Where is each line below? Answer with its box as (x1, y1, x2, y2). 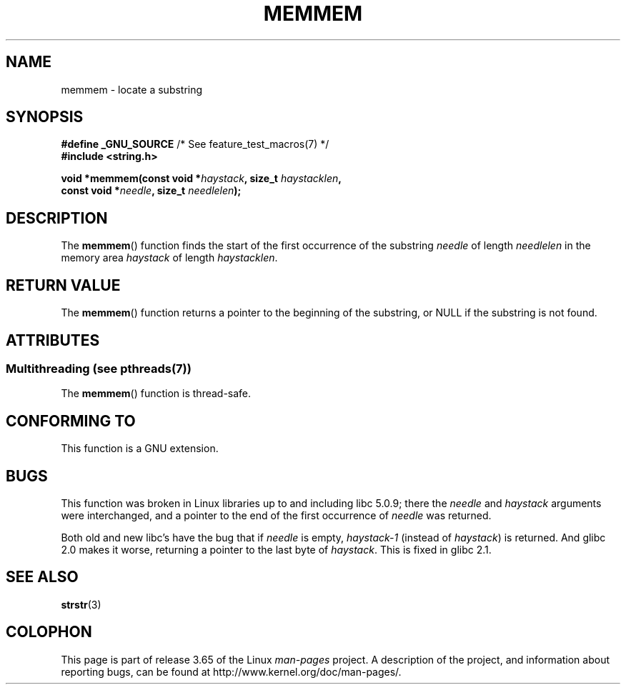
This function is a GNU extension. (61, 442, 219, 455)
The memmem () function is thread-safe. (61, 387, 252, 400)
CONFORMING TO (6, 411, 136, 430)
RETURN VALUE (6, 276, 121, 294)
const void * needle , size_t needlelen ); (61, 184, 242, 197)
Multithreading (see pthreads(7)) (6, 361, 192, 376)
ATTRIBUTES (6, 331, 100, 349)
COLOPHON (6, 623, 92, 641)
